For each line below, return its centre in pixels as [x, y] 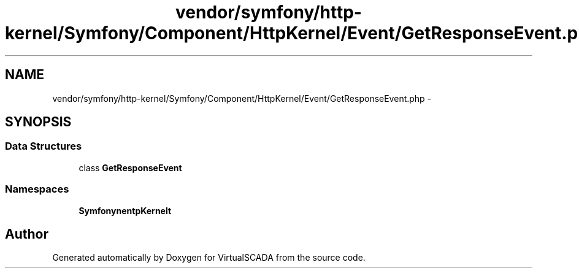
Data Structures [44, 146]
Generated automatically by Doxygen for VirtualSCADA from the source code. [209, 258]
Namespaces [37, 189]
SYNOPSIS [38, 122]
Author [27, 234]
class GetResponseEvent [130, 167]
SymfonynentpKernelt [125, 210]
